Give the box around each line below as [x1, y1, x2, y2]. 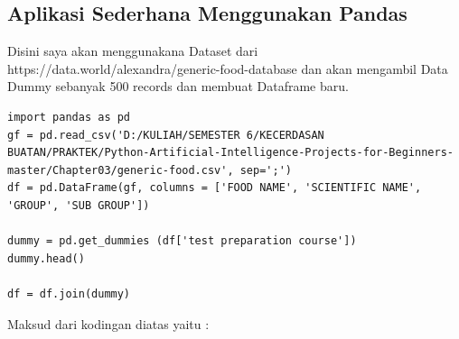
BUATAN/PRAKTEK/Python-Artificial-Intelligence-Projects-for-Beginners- [7, 146, 454, 160]
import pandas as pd [7, 110, 131, 124]
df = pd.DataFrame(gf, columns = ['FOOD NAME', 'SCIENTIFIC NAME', [7, 181, 422, 195]
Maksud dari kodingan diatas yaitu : [7, 314, 210, 333]
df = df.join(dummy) [7, 287, 131, 300]
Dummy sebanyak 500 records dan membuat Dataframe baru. [7, 77, 349, 96]
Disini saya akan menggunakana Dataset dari [7, 41, 258, 60]
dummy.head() [7, 252, 85, 265]
